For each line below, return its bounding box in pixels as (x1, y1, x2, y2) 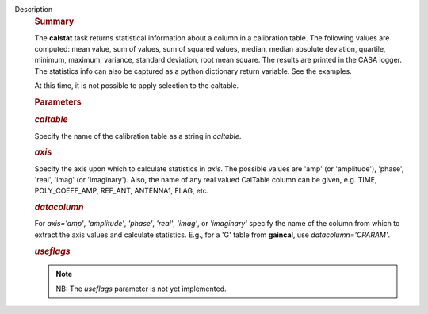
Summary (34, 16, 75, 27)
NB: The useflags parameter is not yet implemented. (55, 284, 227, 293)
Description (14, 5, 53, 13)
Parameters (34, 97, 82, 107)
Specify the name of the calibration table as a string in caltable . (34, 131, 242, 140)
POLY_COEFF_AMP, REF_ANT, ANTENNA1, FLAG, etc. (34, 186, 209, 196)
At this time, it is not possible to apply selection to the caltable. (34, 81, 239, 90)
